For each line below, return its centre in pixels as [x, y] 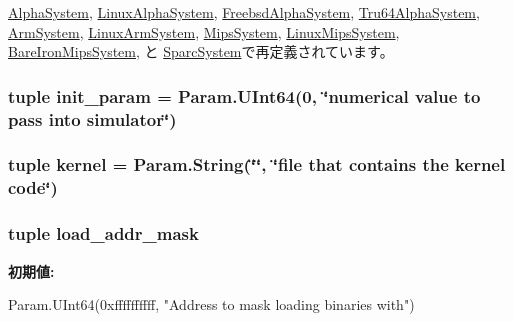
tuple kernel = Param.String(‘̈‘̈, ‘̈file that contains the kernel [257, 164]
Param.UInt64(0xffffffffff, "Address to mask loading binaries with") [211, 304]
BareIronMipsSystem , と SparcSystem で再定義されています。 [201, 51]
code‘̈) [33, 187]
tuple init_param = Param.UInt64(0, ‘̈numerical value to [244, 95]
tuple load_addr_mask [103, 233]
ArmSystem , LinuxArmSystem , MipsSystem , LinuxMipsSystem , [204, 31]
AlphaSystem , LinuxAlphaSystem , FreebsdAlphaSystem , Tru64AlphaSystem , [244, 12]
